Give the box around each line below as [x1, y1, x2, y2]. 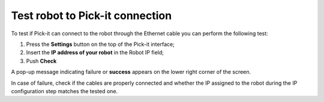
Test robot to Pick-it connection [11, 9, 172, 22]
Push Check [26, 57, 57, 64]
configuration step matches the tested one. [11, 87, 118, 95]
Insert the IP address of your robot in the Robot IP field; [26, 49, 164, 56]
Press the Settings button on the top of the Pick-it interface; [26, 41, 175, 48]
